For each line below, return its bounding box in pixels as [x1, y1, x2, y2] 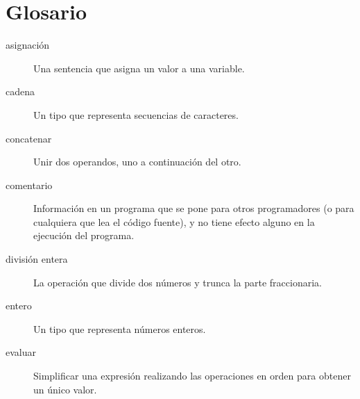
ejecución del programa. [33, 228, 135, 243]
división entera [6, 252, 68, 266]
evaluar [6, 345, 36, 359]
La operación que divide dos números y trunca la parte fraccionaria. [33, 275, 322, 289]
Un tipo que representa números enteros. [33, 321, 206, 336]
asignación [6, 38, 50, 52]
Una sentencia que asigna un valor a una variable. [33, 60, 245, 75]
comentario [6, 177, 53, 192]
